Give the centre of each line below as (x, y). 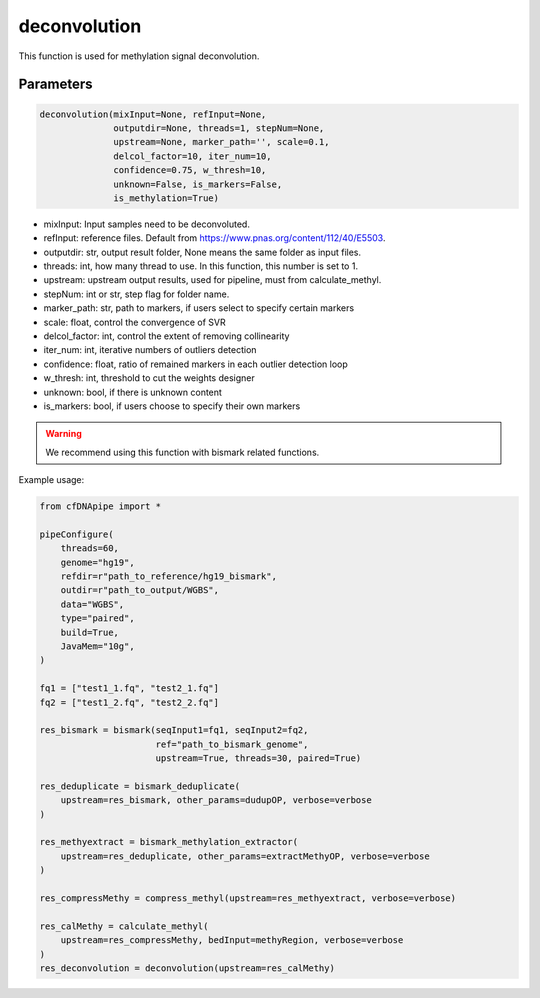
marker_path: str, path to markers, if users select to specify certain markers (199, 308)
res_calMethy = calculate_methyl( (124, 926)
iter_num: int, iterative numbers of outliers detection (150, 350)
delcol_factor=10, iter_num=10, (192, 156)
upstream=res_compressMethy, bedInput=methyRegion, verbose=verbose (232, 940)
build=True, (90, 632)
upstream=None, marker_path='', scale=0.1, (221, 142)
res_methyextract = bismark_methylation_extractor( (169, 842)
